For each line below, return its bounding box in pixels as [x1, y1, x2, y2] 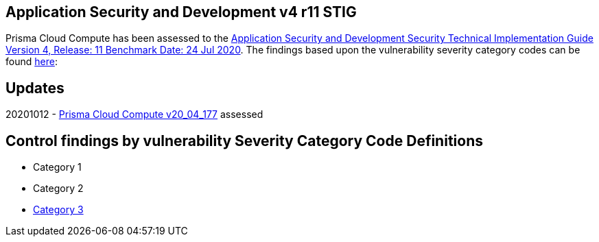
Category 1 [33, 161, 82, 173]
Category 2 [33, 182, 84, 195]
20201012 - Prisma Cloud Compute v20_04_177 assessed [5, 108, 263, 121]
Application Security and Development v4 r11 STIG [5, 3, 357, 21]
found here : [5, 56, 58, 68]
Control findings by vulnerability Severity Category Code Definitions [5, 132, 483, 149]
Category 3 [33, 204, 84, 216]
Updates [5, 79, 64, 97]
